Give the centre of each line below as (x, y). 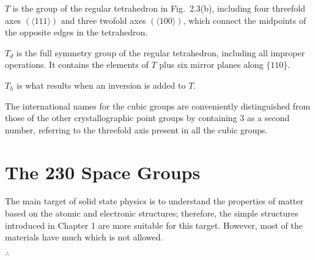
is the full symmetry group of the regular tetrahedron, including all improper (161, 52)
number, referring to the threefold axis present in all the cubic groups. (136, 129)
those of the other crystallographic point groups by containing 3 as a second (147, 118)
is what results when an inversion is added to (101, 85)
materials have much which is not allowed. (84, 237)
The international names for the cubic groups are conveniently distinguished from (158, 106)
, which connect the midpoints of (245, 20)
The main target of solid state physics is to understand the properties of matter (154, 201)
